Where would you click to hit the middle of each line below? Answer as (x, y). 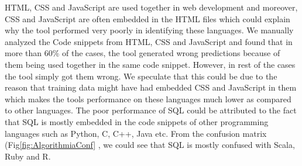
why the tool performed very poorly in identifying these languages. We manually (149, 30)
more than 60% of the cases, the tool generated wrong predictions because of (143, 53)
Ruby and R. (28, 156)
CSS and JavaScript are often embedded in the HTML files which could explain (147, 18)
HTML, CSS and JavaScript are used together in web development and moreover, (151, 7)
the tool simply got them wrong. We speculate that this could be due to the (141, 76)
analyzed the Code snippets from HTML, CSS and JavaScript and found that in (149, 41)
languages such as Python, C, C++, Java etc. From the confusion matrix (136, 133)
